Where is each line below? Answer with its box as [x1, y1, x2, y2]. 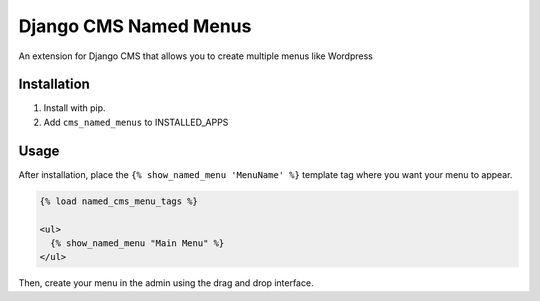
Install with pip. [43, 102, 106, 114]
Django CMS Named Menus [18, 15, 252, 37]
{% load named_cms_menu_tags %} [39, 195, 199, 207]
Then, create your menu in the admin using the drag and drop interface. [18, 277, 314, 289]
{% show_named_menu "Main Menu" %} [50, 237, 225, 249]
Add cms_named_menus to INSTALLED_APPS [43, 116, 229, 128]
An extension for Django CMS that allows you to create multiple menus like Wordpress [18, 50, 374, 62]
